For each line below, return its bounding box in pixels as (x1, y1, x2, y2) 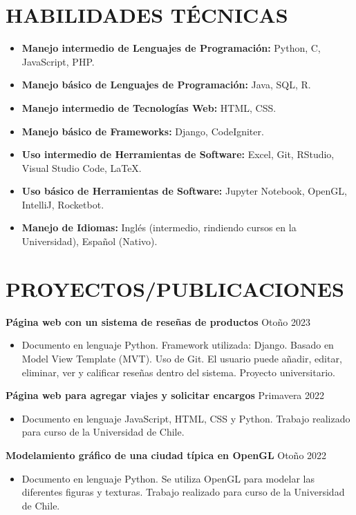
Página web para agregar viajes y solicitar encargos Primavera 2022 (6, 388, 325, 402)
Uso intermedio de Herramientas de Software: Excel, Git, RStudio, (21, 147, 335, 162)
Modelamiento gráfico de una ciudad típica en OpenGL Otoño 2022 (6, 447, 327, 462)
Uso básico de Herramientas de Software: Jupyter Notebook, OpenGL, (21, 184, 347, 198)
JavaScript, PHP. (21, 54, 95, 68)
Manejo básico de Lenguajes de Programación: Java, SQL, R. (21, 77, 311, 92)
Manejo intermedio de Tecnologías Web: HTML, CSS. (21, 100, 277, 115)
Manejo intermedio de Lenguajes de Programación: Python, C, (21, 41, 321, 55)
